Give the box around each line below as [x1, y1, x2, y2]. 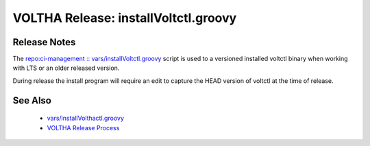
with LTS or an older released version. [12, 64, 120, 72]
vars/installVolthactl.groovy [47, 114, 125, 123]
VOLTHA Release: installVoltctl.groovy [12, 10, 237, 25]
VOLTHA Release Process [47, 123, 120, 132]
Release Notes [12, 36, 76, 48]
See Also [12, 95, 51, 106]
